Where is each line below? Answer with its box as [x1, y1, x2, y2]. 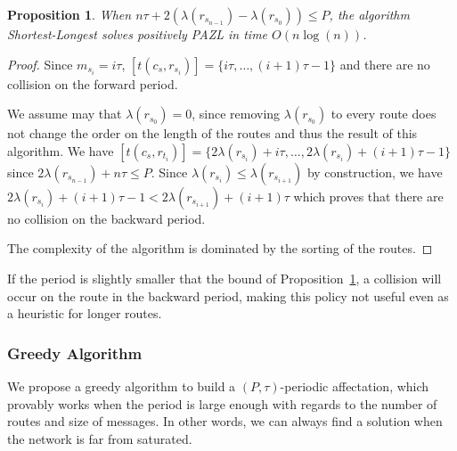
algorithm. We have [7, 141, 114, 160]
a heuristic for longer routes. [7, 304, 162, 323]
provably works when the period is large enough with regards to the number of [7, 394, 437, 413]
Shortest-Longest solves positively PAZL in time [7, 25, 268, 43]
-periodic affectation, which [280, 376, 429, 395]
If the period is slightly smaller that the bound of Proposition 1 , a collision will [7, 268, 442, 287]
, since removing [192, 104, 281, 123]
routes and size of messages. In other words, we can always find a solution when [7, 412, 443, 430]
